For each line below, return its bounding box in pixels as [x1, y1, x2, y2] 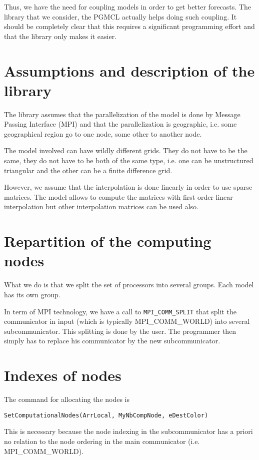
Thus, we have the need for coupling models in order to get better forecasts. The [4, 2, 251, 12]
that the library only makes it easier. [4, 31, 117, 41]
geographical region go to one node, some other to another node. [4, 128, 202, 139]
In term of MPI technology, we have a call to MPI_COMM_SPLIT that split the [4, 306, 236, 316]
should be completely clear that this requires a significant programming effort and [4, 21, 255, 32]
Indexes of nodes [4, 365, 121, 385]
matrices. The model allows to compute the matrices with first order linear [4, 191, 233, 202]
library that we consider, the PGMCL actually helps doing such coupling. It [4, 11, 237, 22]
